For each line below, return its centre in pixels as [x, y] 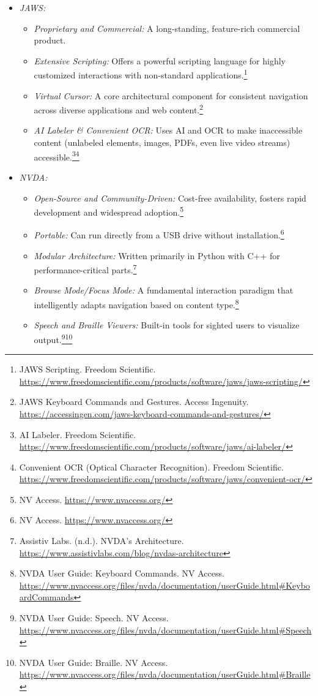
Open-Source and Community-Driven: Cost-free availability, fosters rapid [170, 198]
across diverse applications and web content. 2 [119, 109]
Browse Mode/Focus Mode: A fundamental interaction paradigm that [164, 290]
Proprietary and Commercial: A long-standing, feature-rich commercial [167, 28]
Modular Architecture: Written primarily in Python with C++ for [157, 255]
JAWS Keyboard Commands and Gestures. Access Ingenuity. [134, 402]
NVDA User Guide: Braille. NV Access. [94, 662]
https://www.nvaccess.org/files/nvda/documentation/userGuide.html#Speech [165, 630]
